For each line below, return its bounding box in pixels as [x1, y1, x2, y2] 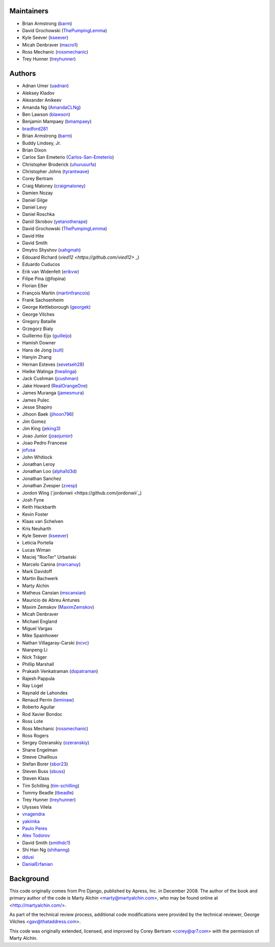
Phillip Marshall [22, 661, 54, 667]
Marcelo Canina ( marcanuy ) [22, 561, 81, 567]
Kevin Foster [22, 511, 48, 517]
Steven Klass [22, 776, 49, 782]
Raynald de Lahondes [22, 689, 68, 696]
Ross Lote [22, 718, 43, 725]
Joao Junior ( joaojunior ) [22, 433, 73, 439]
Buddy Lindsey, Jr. [22, 140, 61, 146]
